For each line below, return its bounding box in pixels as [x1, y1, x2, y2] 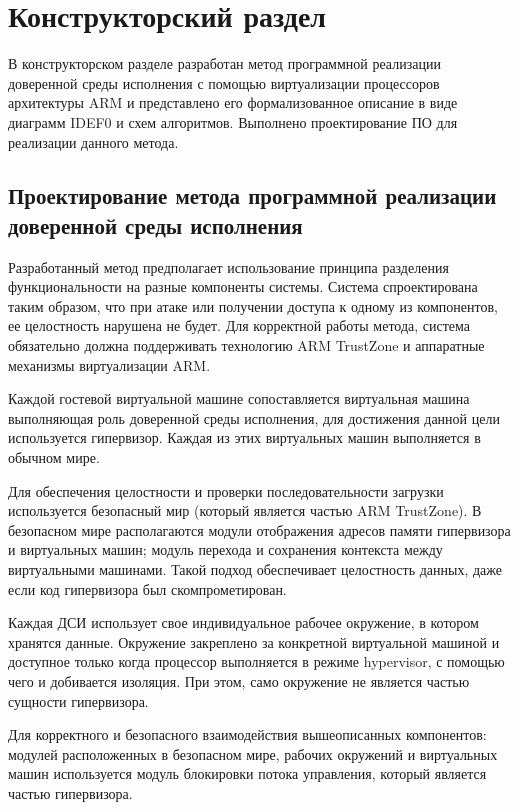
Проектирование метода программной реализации [8, 180, 497, 211]
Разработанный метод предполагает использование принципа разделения [8, 256, 449, 277]
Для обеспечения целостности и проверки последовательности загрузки [8, 480, 444, 501]
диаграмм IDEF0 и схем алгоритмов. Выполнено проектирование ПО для [8, 111, 458, 132]
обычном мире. [8, 447, 100, 468]
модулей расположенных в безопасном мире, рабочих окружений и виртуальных [8, 743, 498, 764]
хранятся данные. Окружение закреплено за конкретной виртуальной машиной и [8, 631, 500, 652]
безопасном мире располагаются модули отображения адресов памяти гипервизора [8, 519, 511, 540]
